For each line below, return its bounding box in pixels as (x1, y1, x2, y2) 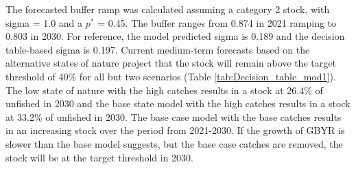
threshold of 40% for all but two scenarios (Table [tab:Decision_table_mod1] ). (5, 69, 336, 83)
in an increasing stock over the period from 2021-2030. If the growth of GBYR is (5, 123, 345, 137)
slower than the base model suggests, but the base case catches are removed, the (5, 136, 343, 150)
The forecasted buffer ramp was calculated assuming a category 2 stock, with (5, 2, 330, 16)
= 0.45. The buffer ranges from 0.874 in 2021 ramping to (97, 15, 337, 30)
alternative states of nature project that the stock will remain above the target (5, 56, 336, 70)
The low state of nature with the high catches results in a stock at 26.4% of (5, 82, 323, 97)
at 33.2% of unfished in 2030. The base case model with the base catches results (5, 109, 342, 124)
